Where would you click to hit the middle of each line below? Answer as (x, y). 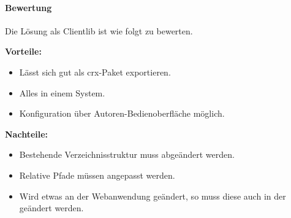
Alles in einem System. (62, 92)
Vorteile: (23, 51)
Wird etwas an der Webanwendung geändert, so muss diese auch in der (153, 196)
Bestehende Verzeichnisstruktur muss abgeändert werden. (127, 154)
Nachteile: (27, 134)
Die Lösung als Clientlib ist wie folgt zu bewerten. (99, 30)
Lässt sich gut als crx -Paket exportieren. (95, 72)
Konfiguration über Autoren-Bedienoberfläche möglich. (122, 113)
